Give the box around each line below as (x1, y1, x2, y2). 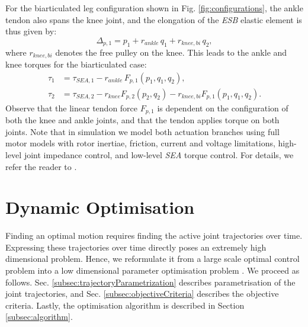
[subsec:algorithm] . (5, 310, 73, 323)
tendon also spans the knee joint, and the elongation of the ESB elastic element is (5, 13, 302, 25)
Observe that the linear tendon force (5, 101, 138, 114)
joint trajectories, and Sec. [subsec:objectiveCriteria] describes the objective (5, 287, 279, 300)
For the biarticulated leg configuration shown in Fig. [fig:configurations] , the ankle (5, 2, 303, 14)
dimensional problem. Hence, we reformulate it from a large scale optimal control (5, 252, 300, 265)
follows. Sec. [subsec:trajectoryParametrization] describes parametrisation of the (5, 275, 296, 288)
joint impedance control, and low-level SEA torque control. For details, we (24, 148, 294, 161)
